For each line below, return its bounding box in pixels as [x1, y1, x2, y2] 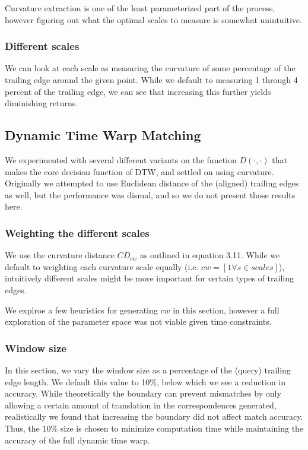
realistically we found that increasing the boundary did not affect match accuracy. [5, 410, 303, 423]
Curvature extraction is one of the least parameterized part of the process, [5, 2, 275, 14]
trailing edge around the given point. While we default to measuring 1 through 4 [5, 74, 298, 85]
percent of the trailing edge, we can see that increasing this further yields [5, 85, 271, 97]
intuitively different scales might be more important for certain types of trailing [5, 272, 294, 284]
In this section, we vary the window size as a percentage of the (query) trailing [5, 363, 291, 376]
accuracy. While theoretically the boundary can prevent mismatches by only [5, 387, 281, 400]
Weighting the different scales [5, 225, 150, 240]
